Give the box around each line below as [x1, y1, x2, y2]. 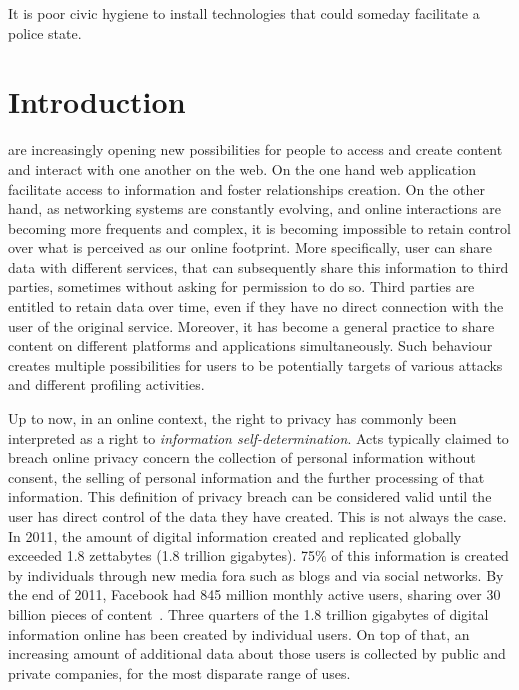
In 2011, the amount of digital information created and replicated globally [8, 525, 462, 546]
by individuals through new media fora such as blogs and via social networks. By [8, 564, 504, 585]
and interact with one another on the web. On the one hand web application [8, 158, 476, 179]
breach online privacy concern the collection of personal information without [8, 447, 476, 468]
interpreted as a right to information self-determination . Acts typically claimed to [8, 427, 509, 448]
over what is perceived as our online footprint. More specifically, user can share [8, 237, 493, 258]
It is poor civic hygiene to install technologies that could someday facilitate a [8, 3, 480, 23]
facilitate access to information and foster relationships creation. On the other [8, 178, 485, 199]
